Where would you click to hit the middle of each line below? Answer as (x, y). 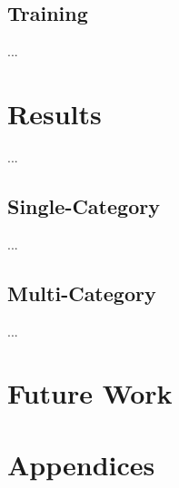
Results (55, 113)
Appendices (81, 464)
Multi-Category (82, 293)
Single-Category (84, 205)
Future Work (90, 393)
